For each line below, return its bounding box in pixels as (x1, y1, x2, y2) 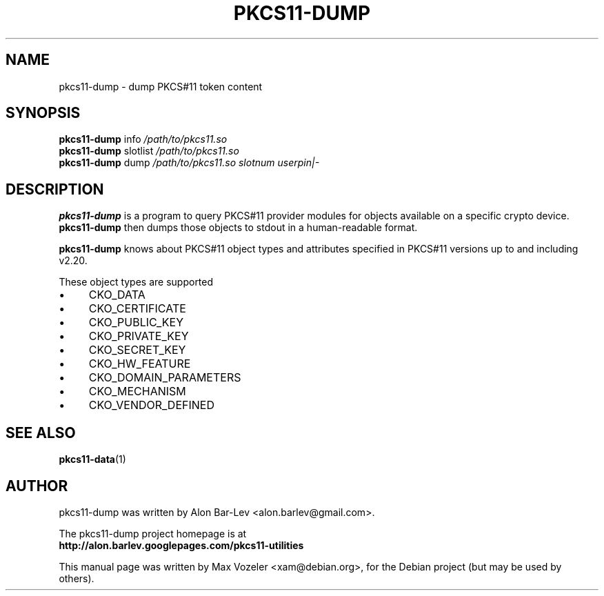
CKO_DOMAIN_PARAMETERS (88, 370, 241, 385)
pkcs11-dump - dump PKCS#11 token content (59, 80, 263, 92)
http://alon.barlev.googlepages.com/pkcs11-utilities (59, 539, 304, 551)
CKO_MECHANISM (88, 384, 186, 399)
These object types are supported (59, 276, 214, 288)
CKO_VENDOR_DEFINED (88, 398, 214, 413)
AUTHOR (6, 477, 68, 495)
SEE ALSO (6, 424, 76, 441)
